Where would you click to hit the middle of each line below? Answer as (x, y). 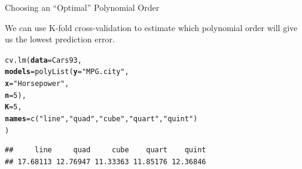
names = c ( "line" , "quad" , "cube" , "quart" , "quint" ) (101, 119)
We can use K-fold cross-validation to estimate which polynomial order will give (151, 27)
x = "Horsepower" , (37, 84)
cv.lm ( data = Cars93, (43, 60)
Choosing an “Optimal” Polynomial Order (82, 7)
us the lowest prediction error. (60, 39)
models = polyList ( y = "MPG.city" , (67, 72)
